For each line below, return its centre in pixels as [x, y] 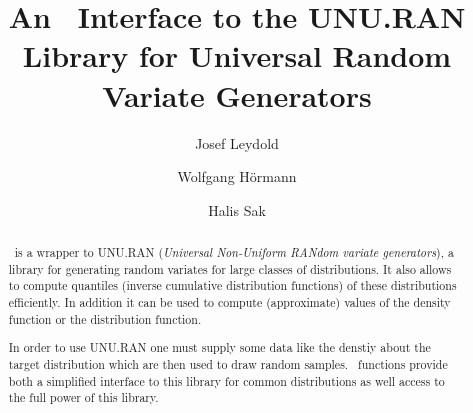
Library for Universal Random [237, 55]
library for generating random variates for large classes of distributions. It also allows [230, 268]
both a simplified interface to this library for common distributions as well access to [226, 380]
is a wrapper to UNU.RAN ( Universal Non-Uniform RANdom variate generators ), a [234, 252]
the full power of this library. [83, 397]
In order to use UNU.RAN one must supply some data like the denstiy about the [219, 347]
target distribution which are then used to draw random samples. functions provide [228, 363]
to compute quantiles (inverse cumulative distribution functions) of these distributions [232, 285]
